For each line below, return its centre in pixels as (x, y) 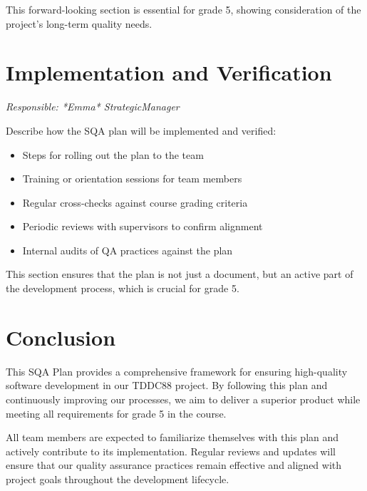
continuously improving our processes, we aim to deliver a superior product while (183, 399)
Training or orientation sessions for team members (132, 179)
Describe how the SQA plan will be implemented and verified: (141, 130)
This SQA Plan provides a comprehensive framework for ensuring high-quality (177, 371)
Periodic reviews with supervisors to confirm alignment (143, 226)
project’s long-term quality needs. (79, 23)
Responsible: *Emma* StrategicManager (93, 107)
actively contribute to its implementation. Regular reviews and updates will (171, 451)
